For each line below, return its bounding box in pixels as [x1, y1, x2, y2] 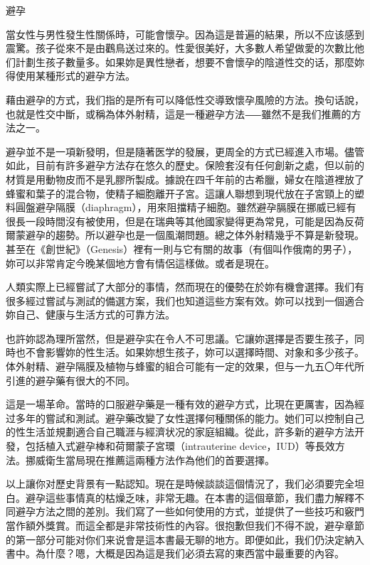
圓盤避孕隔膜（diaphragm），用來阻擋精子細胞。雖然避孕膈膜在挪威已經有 [15, 200, 356, 215]
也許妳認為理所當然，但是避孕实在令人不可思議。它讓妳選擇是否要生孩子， [6, 330, 354, 345]
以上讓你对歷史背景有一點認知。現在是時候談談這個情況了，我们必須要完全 [6, 476, 354, 491]
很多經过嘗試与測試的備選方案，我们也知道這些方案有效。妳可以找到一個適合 [6, 293, 364, 308]
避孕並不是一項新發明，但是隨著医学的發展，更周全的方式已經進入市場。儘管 [6, 144, 364, 158]
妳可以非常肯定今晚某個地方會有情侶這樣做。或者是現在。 [6, 255, 275, 270]
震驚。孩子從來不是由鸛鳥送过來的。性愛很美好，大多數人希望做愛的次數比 [6, 41, 354, 55]
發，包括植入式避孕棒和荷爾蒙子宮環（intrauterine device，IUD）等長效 [6, 438, 335, 453]
